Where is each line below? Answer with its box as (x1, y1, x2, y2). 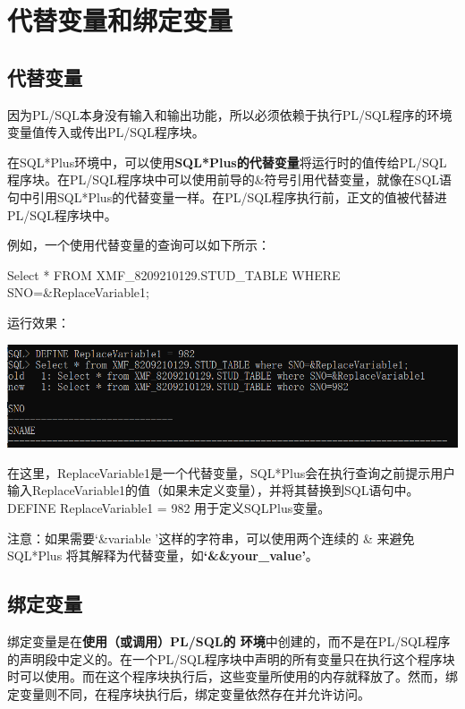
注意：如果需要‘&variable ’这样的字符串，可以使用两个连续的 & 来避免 (7, 528, 415, 547)
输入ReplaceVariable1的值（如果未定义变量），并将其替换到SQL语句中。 (7, 481, 419, 500)
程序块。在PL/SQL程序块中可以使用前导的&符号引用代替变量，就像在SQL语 (7, 170, 452, 189)
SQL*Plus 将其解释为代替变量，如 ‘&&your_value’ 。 (7, 546, 318, 565)
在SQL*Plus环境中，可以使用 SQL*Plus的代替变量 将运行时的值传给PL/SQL (7, 152, 447, 171)
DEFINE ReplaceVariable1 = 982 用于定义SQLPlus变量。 (7, 498, 331, 517)
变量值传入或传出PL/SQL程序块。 (7, 123, 205, 141)
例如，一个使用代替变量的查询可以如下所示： (7, 235, 270, 254)
